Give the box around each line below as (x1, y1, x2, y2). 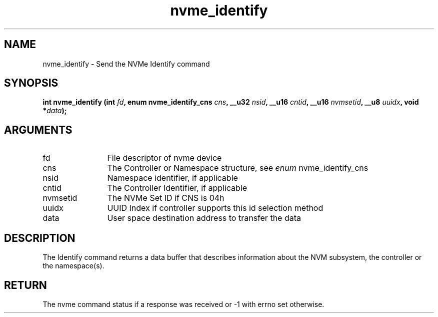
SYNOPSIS (4, 77, 58, 90)
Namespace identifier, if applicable (107, 173, 238, 183)
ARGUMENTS (4, 123, 72, 136)
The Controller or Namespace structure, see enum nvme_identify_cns (107, 163, 368, 173)
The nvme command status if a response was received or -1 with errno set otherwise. (42, 299, 324, 308)
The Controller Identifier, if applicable (107, 183, 247, 193)
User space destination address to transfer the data (107, 213, 301, 223)
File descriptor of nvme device (107, 153, 222, 163)
